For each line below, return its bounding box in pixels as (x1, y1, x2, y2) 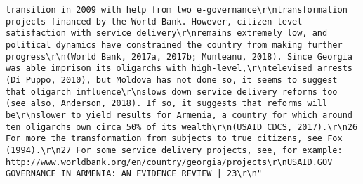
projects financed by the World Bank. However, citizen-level (6, 16, 303, 27)
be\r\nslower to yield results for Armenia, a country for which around (6, 110, 352, 120)
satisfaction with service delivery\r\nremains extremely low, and (6, 28, 328, 39)
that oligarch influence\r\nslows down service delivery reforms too (6, 86, 338, 97)
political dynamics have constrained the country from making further (6, 39, 343, 50)
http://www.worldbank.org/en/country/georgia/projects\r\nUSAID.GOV (6, 157, 333, 167)
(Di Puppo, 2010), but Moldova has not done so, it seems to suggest (6, 74, 338, 85)
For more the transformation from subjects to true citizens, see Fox (6, 133, 343, 144)
